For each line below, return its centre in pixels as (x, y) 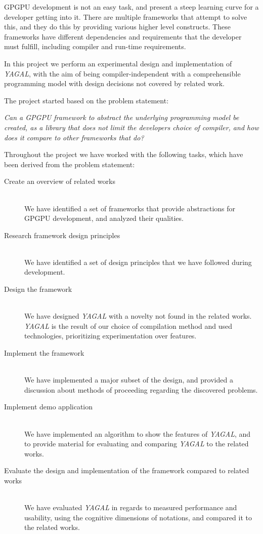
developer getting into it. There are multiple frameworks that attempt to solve (126, 16)
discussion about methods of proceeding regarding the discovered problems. (141, 389)
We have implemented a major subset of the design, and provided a (129, 380)
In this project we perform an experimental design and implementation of (118, 63)
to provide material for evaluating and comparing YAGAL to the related (137, 444)
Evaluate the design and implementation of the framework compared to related (127, 470)
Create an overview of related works (60, 181)
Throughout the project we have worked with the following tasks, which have (124, 154)
